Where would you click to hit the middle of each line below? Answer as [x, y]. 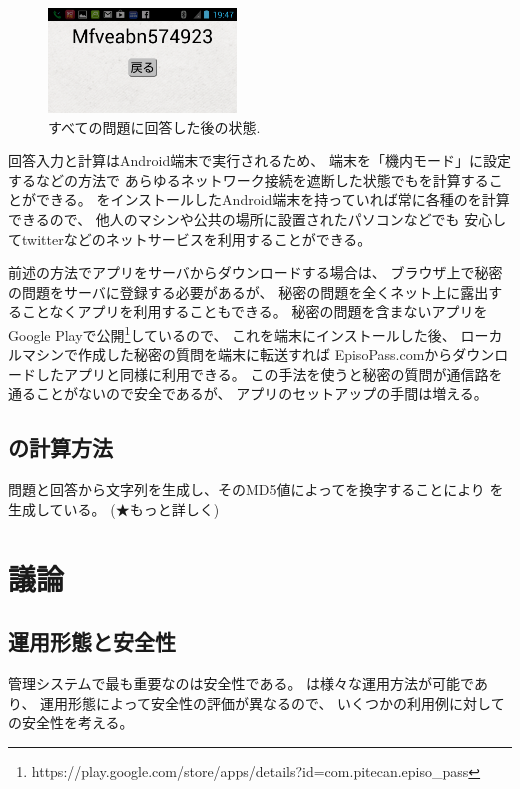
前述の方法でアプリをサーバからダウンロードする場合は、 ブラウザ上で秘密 [255, 272]
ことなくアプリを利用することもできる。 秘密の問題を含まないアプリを [254, 311]
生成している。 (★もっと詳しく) [114, 508]
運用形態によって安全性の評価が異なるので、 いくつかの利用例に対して [272, 702]
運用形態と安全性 [92, 641]
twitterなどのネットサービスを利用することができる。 [196, 238]
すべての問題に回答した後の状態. [154, 126]
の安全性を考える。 [71, 722]
